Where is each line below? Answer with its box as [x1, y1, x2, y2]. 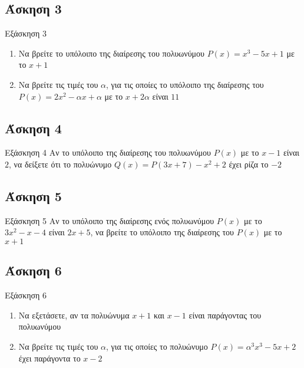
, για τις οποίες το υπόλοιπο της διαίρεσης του [106, 78, 264, 90]
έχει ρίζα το [229, 157, 269, 170]
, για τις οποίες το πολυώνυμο [106, 340, 208, 352]
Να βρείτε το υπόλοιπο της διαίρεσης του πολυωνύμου [18, 47, 205, 59]
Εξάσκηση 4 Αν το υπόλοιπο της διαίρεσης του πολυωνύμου [5, 146, 212, 159]
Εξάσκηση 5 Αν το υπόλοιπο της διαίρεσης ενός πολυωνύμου [5, 214, 214, 226]
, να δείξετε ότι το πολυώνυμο [9, 157, 112, 170]
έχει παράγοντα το [18, 351, 81, 364]
